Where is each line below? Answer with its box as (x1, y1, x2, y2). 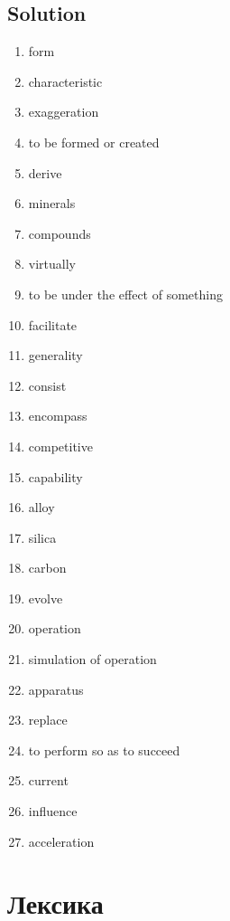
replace (28, 710, 68, 729)
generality (28, 346, 83, 365)
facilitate (28, 315, 78, 334)
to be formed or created (28, 132, 160, 151)
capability (28, 467, 83, 486)
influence (28, 802, 78, 821)
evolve (28, 588, 63, 607)
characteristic (28, 71, 103, 90)
